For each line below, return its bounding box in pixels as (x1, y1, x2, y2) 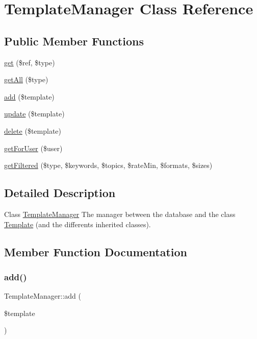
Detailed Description (4, 185, 116, 201)
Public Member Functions (4, 33, 144, 49)
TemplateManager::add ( (4, 290, 81, 301)
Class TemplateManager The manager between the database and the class (4, 208, 236, 219)
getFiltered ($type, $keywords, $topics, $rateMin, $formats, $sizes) (4, 160, 213, 171)
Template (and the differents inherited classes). (4, 219, 151, 229)
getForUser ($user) (4, 142, 63, 153)
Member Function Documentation (4, 244, 188, 259)
